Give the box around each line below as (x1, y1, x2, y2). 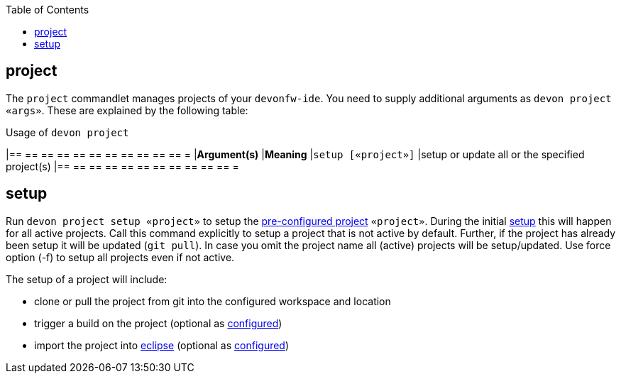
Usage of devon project (6, 126, 129, 138)
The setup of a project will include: (6, 273, 167, 285)
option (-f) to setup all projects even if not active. (6, 251, 235, 263)
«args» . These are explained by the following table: (6, 104, 248, 116)
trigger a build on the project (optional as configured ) (34, 317, 282, 329)
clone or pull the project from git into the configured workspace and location (34, 295, 391, 307)
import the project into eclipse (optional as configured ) (34, 339, 290, 351)
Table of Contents (6, 4, 89, 16)
